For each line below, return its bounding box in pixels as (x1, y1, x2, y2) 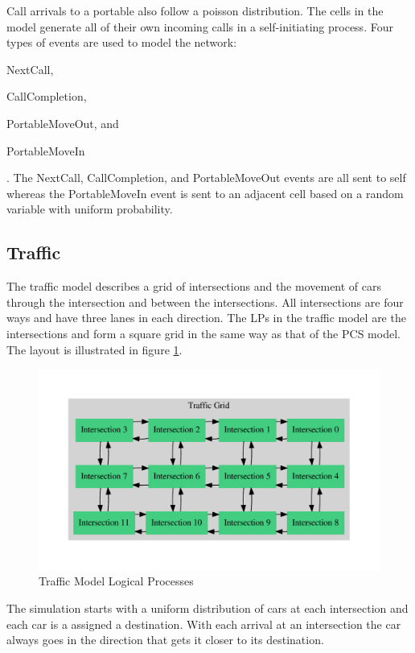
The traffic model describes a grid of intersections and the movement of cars (6, 278, 382, 295)
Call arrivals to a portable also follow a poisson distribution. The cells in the (6, 2, 384, 19)
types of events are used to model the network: (6, 34, 237, 51)
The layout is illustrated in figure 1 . (6, 341, 183, 357)
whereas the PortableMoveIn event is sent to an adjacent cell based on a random (6, 184, 404, 201)
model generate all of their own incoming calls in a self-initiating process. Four (6, 18, 393, 35)
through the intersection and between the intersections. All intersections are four (6, 293, 404, 310)
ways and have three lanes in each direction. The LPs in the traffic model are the (6, 309, 406, 326)
